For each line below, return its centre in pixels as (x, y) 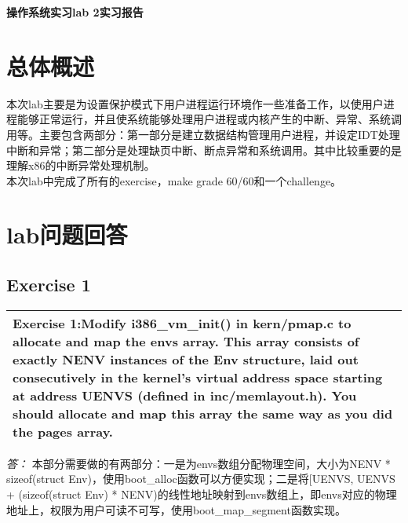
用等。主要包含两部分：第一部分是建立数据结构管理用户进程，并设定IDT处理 (203, 134)
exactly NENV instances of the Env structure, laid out (186, 359)
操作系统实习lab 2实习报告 (75, 12)
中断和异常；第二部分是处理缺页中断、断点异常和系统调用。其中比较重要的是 (204, 150)
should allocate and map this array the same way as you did (203, 413)
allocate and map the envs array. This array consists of (186, 341)
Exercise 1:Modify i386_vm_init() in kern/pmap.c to (182, 323)
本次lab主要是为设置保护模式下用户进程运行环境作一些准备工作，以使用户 (195, 103)
